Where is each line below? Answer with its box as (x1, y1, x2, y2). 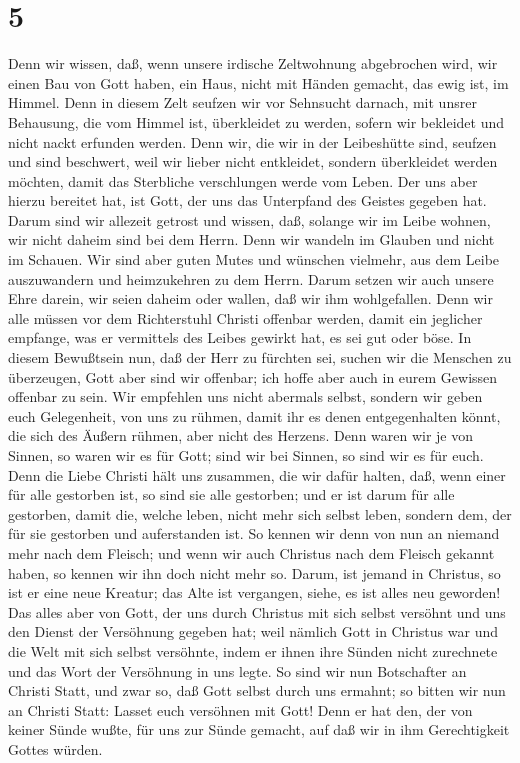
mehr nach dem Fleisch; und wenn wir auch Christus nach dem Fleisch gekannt (8, 542, 495, 563)
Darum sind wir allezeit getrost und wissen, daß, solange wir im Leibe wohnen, (8, 209, 491, 230)
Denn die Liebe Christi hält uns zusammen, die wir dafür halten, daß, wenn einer (8, 464, 506, 485)
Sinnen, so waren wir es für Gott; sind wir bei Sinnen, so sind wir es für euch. (8, 445, 484, 465)
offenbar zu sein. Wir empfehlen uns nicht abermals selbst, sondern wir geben (8, 386, 483, 407)
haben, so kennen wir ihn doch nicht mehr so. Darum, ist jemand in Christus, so (8, 562, 501, 583)
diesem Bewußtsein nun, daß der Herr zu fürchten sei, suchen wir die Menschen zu (8, 347, 512, 368)
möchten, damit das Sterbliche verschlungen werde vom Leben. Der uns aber (8, 170, 478, 191)
